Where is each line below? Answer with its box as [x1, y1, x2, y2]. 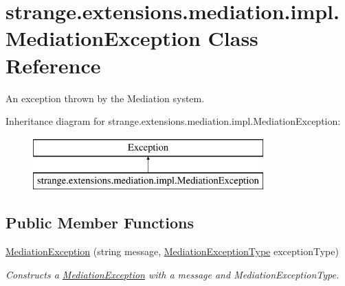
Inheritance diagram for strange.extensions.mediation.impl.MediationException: [5, 114, 341, 128]
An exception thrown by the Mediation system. [5, 91, 205, 105]
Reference [5, 51, 101, 79]
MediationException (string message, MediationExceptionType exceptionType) [5, 244, 339, 259]
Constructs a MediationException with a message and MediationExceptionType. [5, 267, 340, 281]
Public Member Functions [5, 212, 194, 233]
